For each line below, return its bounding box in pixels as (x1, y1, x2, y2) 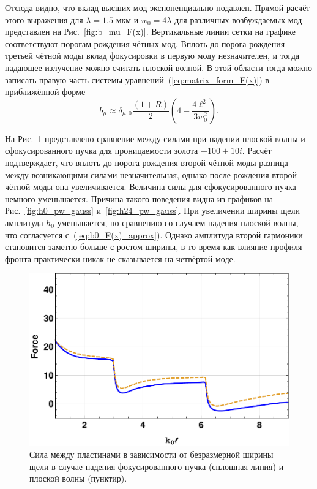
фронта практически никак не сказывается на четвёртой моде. (5, 252, 236, 265)
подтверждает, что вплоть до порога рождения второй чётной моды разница (5, 156, 288, 169)
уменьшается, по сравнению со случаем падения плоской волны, (57, 216, 299, 229)
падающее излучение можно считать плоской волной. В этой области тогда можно (5, 61, 312, 74)
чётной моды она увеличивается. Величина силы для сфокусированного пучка (5, 180, 296, 193)
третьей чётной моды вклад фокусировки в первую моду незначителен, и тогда (5, 49, 299, 62)
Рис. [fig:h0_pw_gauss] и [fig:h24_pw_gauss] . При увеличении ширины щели (5, 204, 300, 217)
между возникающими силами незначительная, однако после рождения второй (5, 168, 297, 181)
